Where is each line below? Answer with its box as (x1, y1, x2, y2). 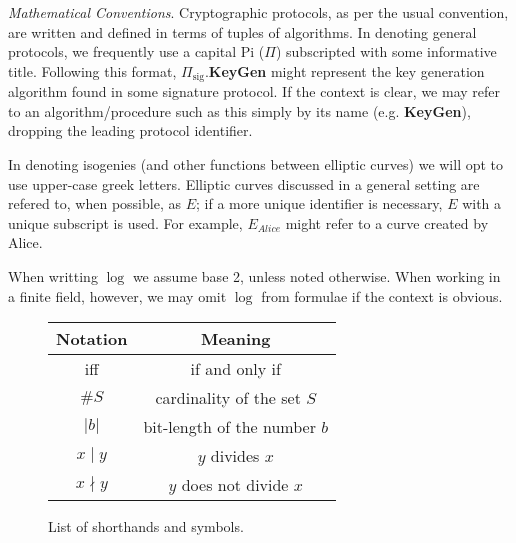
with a (462, 193, 502, 214)
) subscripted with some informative (275, 41, 497, 62)
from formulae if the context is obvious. (261, 285, 503, 306)
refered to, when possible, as (8, 193, 181, 214)
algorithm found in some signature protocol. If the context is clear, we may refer (8, 81, 501, 102)
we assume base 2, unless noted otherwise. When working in (132, 265, 501, 286)
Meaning (200, 327, 271, 351)
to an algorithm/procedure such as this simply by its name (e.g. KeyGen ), (8, 100, 471, 121)
